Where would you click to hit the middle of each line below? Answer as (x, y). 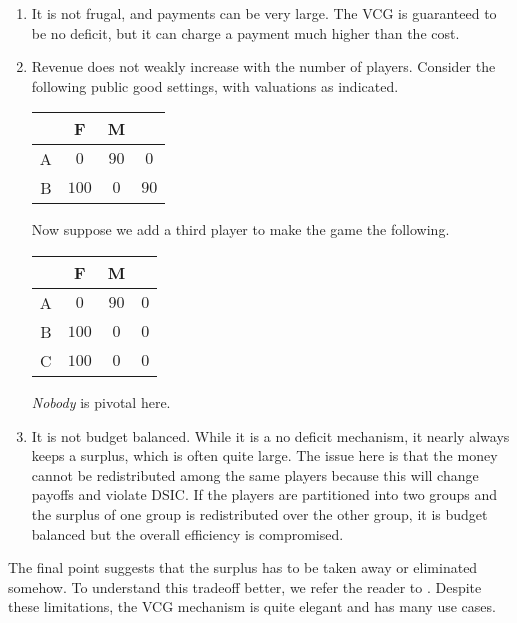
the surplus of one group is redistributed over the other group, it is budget (259, 513)
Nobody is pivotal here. (101, 401)
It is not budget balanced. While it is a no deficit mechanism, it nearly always (270, 435)
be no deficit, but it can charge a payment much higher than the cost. (245, 32)
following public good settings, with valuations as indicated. (215, 85)
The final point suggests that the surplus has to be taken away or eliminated (243, 567)
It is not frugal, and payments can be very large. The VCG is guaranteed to (264, 13)
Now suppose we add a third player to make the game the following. (240, 229)
